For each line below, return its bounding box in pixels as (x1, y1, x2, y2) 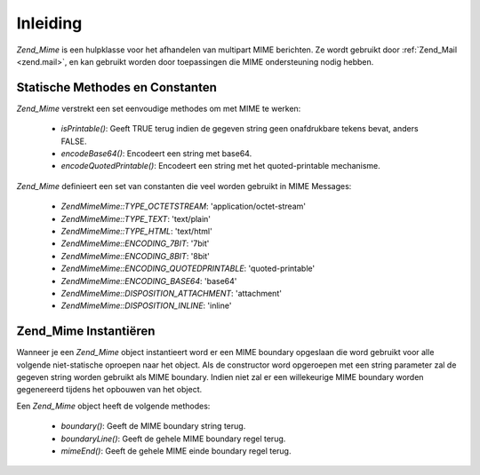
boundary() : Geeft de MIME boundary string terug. (60, 421, 246, 431)
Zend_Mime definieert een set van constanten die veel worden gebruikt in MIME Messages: (16, 180, 352, 191)
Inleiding (16, 13, 83, 33)
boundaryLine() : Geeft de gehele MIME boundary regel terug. (60, 433, 286, 444)
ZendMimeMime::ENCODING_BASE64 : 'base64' (60, 275, 237, 286)
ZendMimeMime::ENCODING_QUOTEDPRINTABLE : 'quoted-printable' (60, 263, 316, 274)
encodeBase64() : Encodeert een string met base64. (60, 148, 252, 159)
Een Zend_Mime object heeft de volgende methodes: (16, 400, 211, 411)
